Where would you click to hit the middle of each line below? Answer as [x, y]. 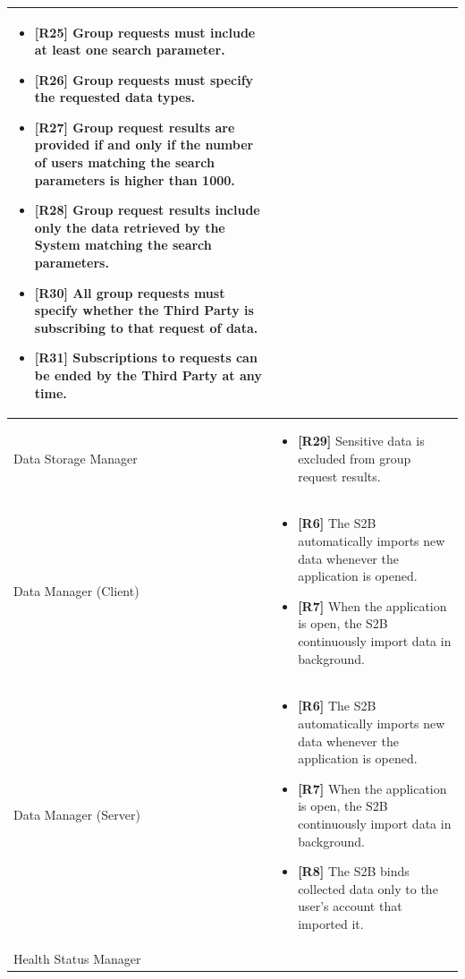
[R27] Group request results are [135, 127]
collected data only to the [368, 888]
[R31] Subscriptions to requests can [146, 358]
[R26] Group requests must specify [144, 79]
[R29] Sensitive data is [361, 441]
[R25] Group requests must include [145, 32]
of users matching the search [124, 162]
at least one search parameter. [130, 50]
